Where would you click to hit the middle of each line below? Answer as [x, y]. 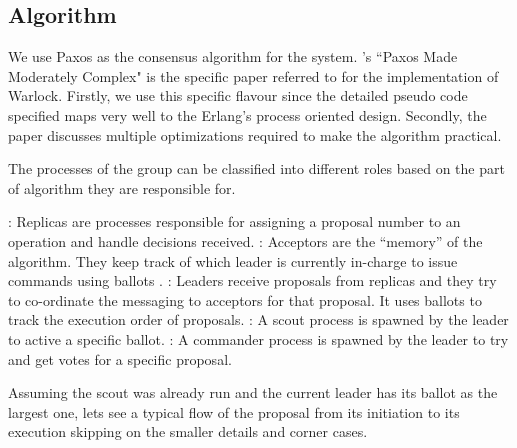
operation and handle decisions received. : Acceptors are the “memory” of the [245, 240]
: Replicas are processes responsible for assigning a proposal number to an [234, 221]
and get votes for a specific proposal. [120, 358]
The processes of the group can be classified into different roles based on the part [256, 168]
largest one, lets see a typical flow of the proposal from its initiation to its [234, 411]
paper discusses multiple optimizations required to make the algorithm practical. [255, 134]
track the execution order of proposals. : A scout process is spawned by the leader [258, 319]
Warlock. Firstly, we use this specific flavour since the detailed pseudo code [238, 95]
